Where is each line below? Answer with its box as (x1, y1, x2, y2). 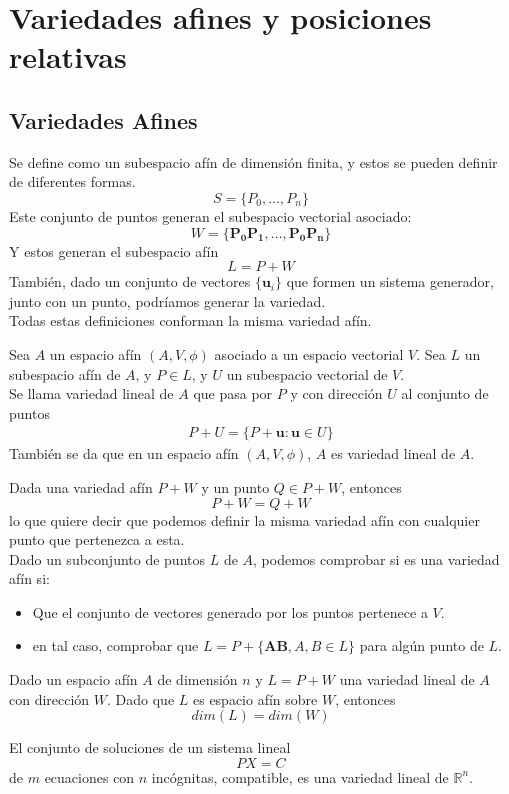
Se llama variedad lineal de (9, 383, 174, 404)
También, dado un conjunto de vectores (9, 271, 251, 292)
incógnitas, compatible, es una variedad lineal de (151, 766, 449, 787)
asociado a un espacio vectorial (214, 343, 404, 364)
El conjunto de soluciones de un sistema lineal (9, 737, 291, 758)
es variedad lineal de (330, 443, 456, 464)
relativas (9, 36, 127, 77)
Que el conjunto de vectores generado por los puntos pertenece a (32, 601, 428, 622)
